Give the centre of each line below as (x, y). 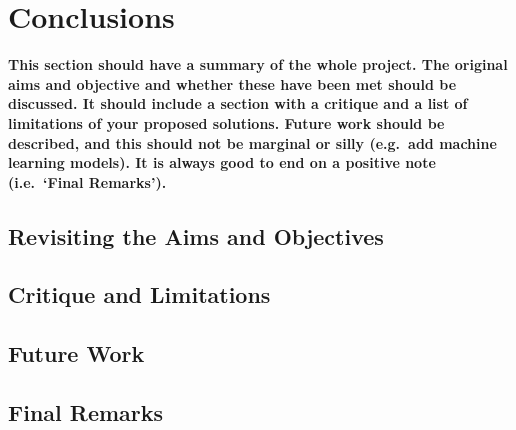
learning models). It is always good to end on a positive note (222, 162)
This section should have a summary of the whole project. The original (258, 64)
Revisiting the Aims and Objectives (196, 235)
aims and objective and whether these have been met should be (232, 83)
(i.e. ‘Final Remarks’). (87, 181)
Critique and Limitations (139, 294)
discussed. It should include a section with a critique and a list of (238, 103)
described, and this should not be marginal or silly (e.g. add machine (252, 142)
